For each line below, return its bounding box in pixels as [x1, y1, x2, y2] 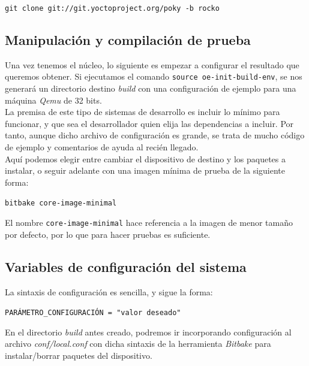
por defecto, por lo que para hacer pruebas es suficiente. [5, 228, 211, 240]
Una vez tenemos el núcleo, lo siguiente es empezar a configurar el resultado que [5, 58, 299, 71]
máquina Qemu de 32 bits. [5, 93, 102, 106]
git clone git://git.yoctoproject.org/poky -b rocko [5, 4, 220, 13]
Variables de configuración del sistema [5, 257, 247, 276]
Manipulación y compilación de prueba [5, 31, 251, 49]
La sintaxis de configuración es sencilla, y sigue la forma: [5, 285, 213, 298]
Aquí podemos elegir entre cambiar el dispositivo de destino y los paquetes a [5, 152, 286, 165]
